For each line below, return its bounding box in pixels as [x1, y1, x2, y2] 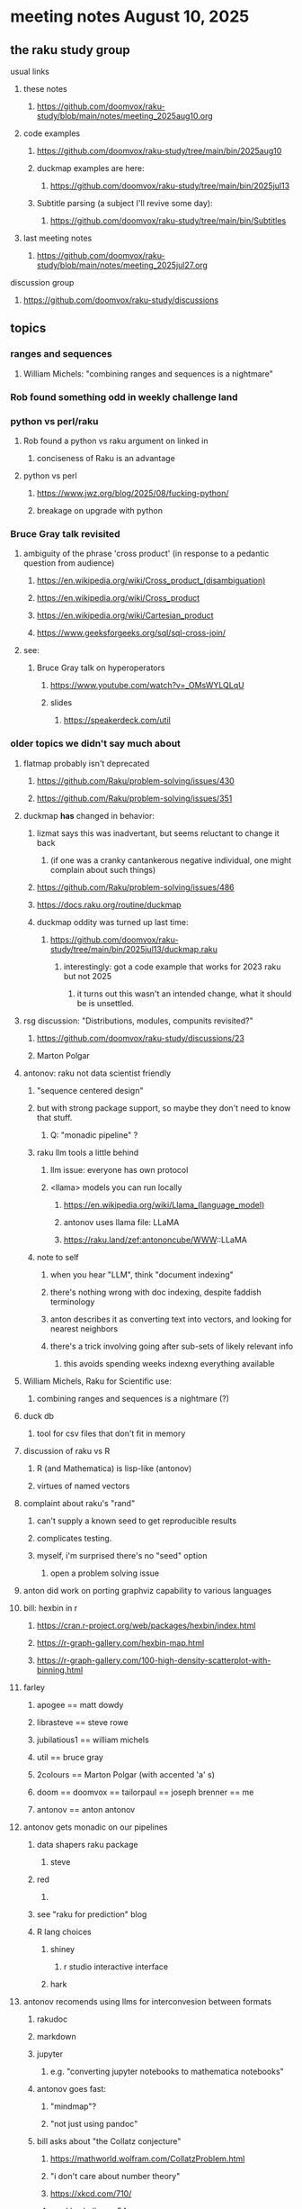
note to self [36, 1251, 79, 1262]
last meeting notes [22, 232, 93, 243]
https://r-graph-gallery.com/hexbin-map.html [36, 1637, 205, 1648]
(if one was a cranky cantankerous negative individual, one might [49, 854, 292, 866]
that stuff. [36, 1112, 73, 1123]
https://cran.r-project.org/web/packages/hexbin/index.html [36, 1620, 256, 1631]
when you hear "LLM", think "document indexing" [49, 1268, 235, 1280]
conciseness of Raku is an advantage [36, 452, 176, 463]
